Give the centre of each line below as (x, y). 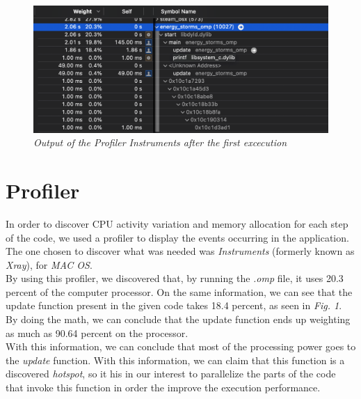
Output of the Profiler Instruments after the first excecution (160, 142)
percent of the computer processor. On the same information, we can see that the (179, 291)
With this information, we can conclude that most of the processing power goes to (181, 346)
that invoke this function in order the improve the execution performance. (163, 388)
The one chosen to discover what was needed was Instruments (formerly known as (180, 251)
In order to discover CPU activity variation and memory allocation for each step (177, 223)
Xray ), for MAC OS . (49, 264)
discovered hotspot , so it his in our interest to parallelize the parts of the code (171, 374)
